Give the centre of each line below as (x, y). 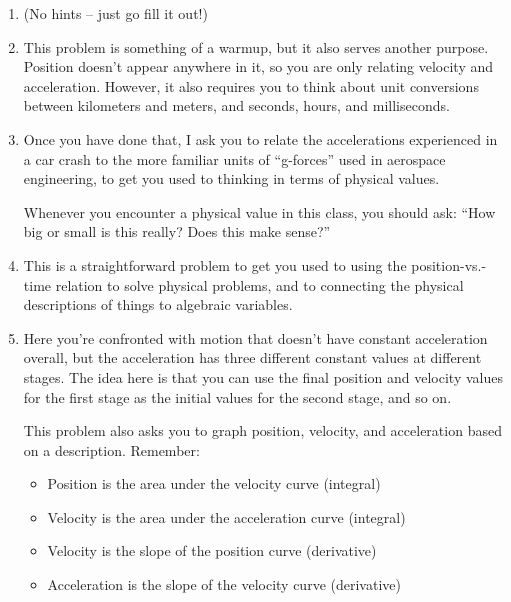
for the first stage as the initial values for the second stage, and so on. (237, 396)
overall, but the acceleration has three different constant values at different (252, 357)
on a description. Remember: (111, 449)
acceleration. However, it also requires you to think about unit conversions (251, 85)
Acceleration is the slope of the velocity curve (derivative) (224, 584)
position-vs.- (449, 264)
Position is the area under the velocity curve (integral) (214, 483)
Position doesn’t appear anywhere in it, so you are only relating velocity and (258, 66)
